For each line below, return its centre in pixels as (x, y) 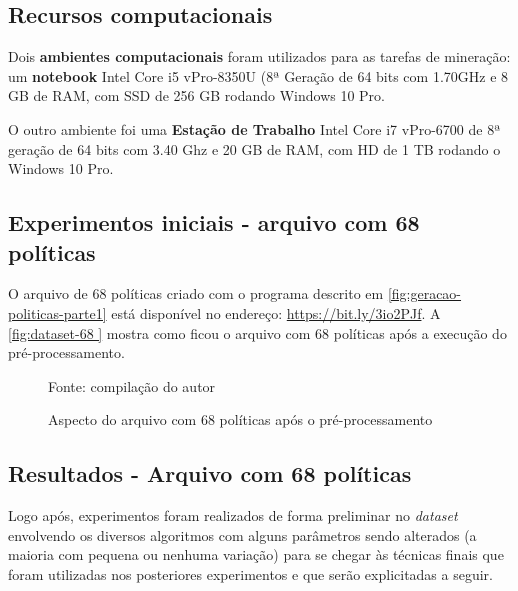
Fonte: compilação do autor (132, 385)
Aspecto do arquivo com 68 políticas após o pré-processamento (240, 419)
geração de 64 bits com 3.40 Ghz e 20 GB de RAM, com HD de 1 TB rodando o (254, 148)
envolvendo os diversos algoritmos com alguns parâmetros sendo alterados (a (242, 534)
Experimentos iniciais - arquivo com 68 (214, 222)
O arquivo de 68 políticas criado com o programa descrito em (196, 293)
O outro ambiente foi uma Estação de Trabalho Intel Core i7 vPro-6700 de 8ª (254, 128)
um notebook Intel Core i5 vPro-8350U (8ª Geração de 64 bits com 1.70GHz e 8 (258, 75)
